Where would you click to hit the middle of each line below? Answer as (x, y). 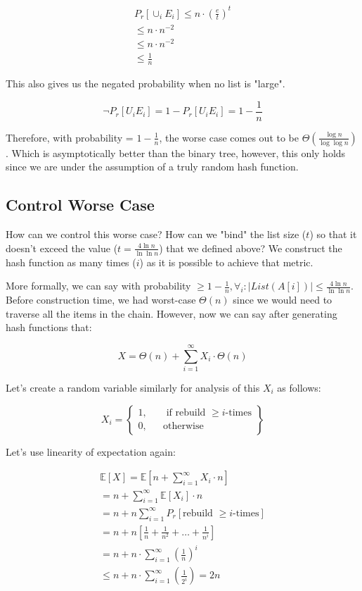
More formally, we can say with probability (98, 286)
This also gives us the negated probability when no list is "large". (146, 83)
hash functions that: (49, 327)
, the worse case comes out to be (229, 137)
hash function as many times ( (71, 262)
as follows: (299, 387)
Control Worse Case (80, 205)
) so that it (333, 234)
